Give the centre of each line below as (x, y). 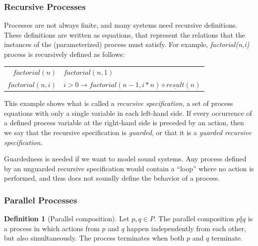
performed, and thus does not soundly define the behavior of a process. (112, 178)
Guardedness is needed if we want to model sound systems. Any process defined (125, 159)
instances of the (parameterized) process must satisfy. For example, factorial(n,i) (127, 44)
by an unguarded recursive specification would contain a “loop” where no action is (129, 168)
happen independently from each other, (186, 228)
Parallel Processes (41, 200)
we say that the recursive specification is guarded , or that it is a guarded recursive (128, 132)
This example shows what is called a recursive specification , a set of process (119, 103)
